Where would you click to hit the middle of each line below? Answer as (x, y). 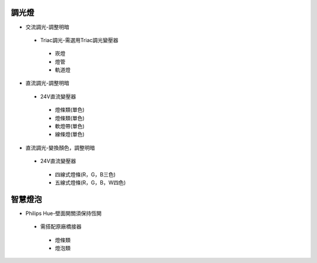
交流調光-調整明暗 (48, 27)
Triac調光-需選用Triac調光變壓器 (79, 40)
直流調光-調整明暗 (48, 83)
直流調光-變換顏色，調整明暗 (60, 148)
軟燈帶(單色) (70, 127)
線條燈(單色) (70, 134)
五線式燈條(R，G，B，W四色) (90, 182)
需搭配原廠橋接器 (61, 227)
